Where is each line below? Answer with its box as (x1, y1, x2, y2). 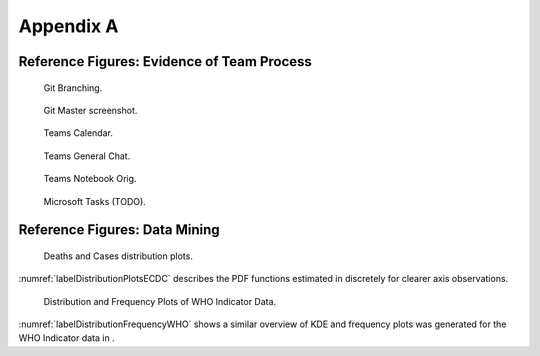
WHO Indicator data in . (18, 332, 115, 344)
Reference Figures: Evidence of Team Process (18, 53, 312, 70)
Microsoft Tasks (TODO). (43, 195, 147, 207)
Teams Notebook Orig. (43, 173, 137, 185)
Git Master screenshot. (43, 104, 138, 116)
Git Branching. (43, 81, 103, 94)
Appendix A (18, 15, 119, 37)
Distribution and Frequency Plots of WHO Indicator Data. (43, 295, 277, 307)
